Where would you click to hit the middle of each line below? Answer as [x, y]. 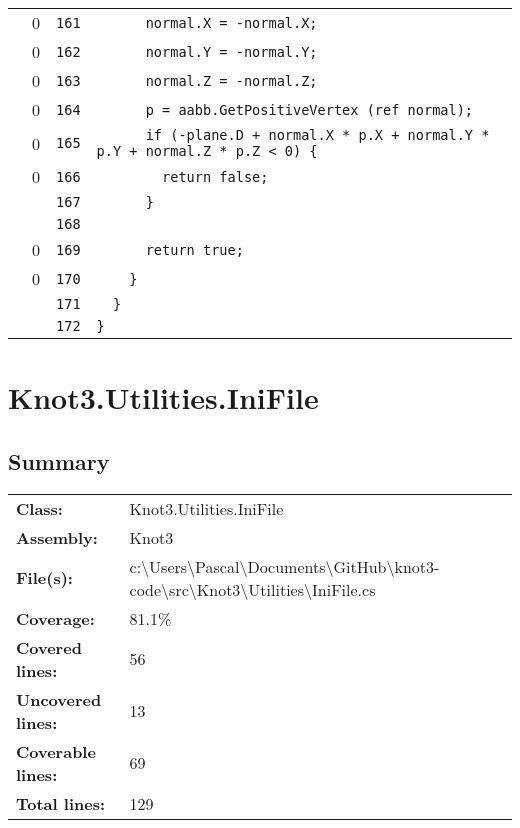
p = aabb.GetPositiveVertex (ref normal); [309, 109]
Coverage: [55, 618]
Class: [39, 508]
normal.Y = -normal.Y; [231, 51]
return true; [194, 249]
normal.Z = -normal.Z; [231, 80]
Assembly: [57, 537]
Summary [59, 460]
